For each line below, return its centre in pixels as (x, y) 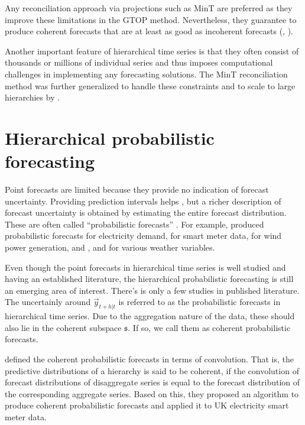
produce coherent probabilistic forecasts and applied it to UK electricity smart (147, 405)
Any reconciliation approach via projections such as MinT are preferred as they (149, 8)
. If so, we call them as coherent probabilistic (209, 327)
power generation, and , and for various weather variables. (110, 247)
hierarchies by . (33, 97)
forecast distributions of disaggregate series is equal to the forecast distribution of (152, 382)
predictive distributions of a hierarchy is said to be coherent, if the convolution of (152, 370)
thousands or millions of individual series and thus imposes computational (139, 62)
